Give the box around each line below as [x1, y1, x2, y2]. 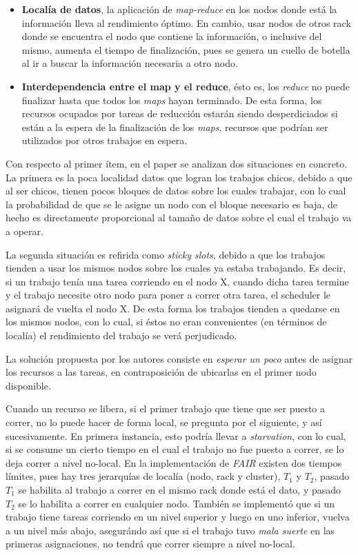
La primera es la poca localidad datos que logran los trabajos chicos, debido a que [6, 170, 352, 184]
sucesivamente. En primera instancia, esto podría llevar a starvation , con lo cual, [6, 428, 346, 443]
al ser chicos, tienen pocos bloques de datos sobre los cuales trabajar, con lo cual [6, 183, 346, 198]
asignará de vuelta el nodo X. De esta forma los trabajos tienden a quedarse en [6, 301, 340, 315]
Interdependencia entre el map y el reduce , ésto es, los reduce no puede [21, 79, 350, 93]
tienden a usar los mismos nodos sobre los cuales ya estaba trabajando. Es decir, [6, 261, 346, 275]
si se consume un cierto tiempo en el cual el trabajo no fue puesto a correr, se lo [6, 442, 344, 456]
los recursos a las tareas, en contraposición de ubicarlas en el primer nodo [6, 365, 317, 379]
